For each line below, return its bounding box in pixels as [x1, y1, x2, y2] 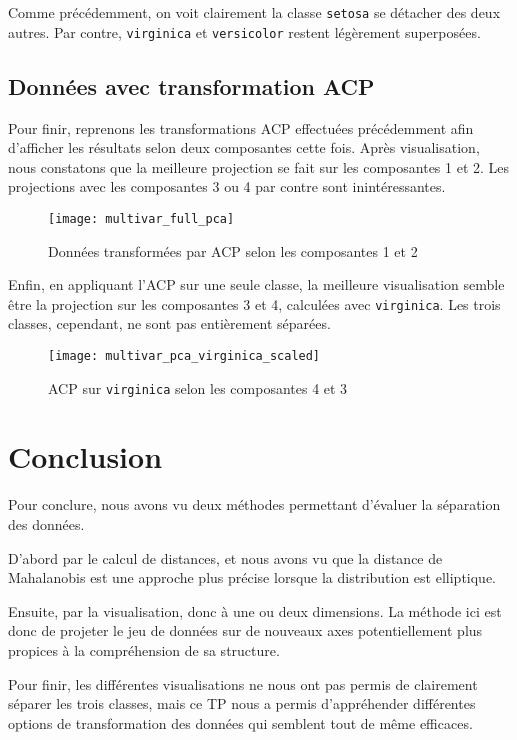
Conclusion [8, 436, 163, 477]
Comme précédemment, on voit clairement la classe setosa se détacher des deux [8, 2, 501, 22]
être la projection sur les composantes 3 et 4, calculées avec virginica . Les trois [8, 293, 501, 314]
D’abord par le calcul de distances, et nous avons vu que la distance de [8, 547, 443, 568]
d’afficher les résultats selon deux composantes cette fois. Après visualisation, [8, 137, 480, 158]
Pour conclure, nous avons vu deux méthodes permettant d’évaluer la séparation [8, 494, 501, 515]
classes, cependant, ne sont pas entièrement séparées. [8, 313, 331, 334]
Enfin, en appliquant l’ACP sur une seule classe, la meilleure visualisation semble [8, 274, 505, 295]
